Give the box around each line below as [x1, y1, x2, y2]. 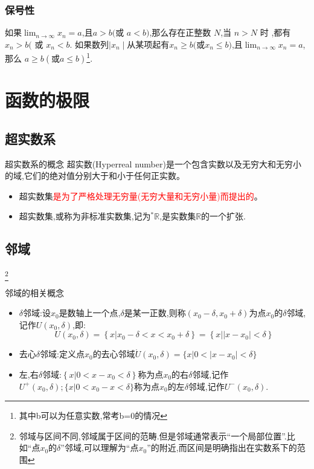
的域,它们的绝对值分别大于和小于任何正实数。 [5, 169, 185, 182]
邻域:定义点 [40, 348, 85, 360]
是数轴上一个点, [59, 306, 121, 319]
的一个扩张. [201, 210, 246, 222]
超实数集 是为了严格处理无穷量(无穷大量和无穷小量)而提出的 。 [19, 189, 263, 202]
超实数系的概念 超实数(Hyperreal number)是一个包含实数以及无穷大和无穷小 [5, 157, 301, 170]
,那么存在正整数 [149, 26, 211, 39]
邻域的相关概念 [5, 286, 64, 299]
